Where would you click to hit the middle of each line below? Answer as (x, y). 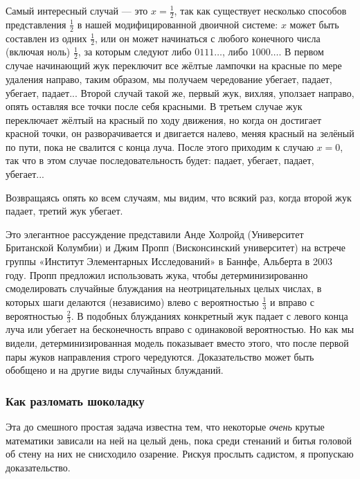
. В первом (301, 52)
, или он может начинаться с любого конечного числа (208, 38)
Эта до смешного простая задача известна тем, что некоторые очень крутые (165, 427)
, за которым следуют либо (135, 52)
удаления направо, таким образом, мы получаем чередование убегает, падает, (169, 79)
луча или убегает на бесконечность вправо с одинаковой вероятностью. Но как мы (180, 329)
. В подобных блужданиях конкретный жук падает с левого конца (209, 315)
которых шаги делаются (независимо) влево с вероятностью (132, 301)
